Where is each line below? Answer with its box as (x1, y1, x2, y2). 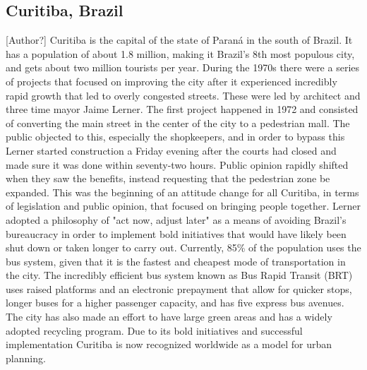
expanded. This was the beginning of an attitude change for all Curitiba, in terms (6, 184, 359, 199)
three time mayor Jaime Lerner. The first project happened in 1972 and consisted (6, 102, 359, 117)
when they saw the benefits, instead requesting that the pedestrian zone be (6, 171, 330, 186)
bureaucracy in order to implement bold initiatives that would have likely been (6, 226, 347, 241)
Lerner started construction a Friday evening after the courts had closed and (6, 143, 337, 157)
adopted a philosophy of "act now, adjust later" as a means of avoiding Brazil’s (6, 212, 347, 227)
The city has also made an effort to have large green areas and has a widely (6, 309, 332, 324)
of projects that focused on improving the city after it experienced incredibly (6, 73, 337, 88)
